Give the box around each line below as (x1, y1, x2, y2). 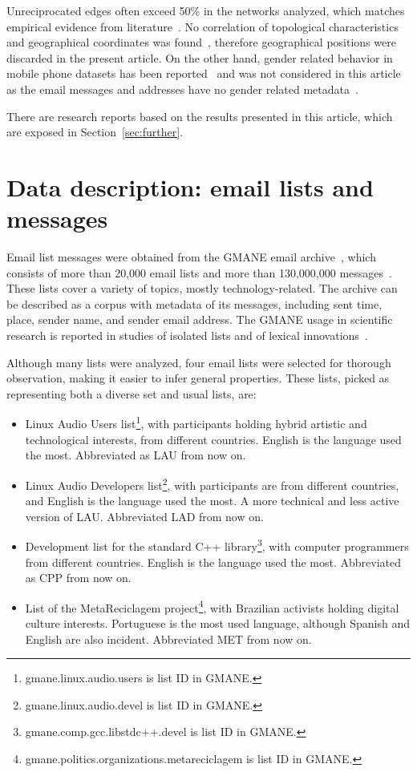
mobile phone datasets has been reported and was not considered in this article (6, 65, 401, 82)
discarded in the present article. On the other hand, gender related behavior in (6, 49, 393, 66)
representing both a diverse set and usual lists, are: (6, 385, 257, 402)
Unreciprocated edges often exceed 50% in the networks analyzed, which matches (6, 2, 405, 18)
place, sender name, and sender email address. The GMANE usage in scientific (6, 311, 393, 328)
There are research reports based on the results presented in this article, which (6, 107, 393, 124)
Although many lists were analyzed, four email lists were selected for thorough (6, 354, 391, 370)
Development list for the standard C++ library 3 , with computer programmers (25, 536, 409, 554)
